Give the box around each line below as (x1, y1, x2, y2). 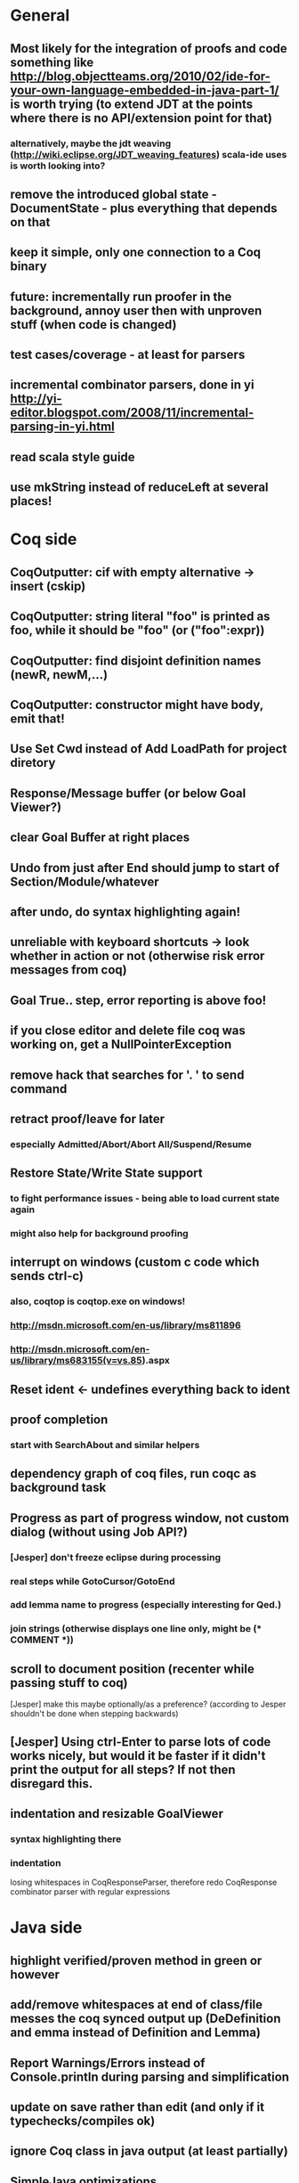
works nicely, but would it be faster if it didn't (10, 1747, 266, 1764)
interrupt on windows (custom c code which (10, 1255, 260, 1270)
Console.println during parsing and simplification (10, 2069, 290, 2084)
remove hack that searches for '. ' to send (10, 1067, 245, 1082)
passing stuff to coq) (10, 1675, 128, 1690)
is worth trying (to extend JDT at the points (10, 96, 254, 111)
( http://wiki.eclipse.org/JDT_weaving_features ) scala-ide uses (10, 148, 287, 160)
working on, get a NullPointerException (10, 1037, 232, 1052)
